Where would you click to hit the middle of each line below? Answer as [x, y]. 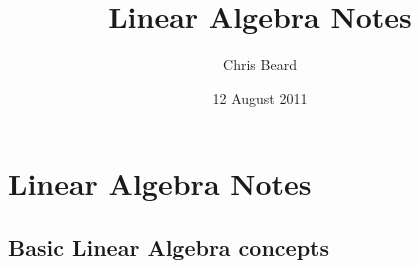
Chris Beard [260, 64]
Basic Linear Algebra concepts [168, 246]
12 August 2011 [260, 97]
